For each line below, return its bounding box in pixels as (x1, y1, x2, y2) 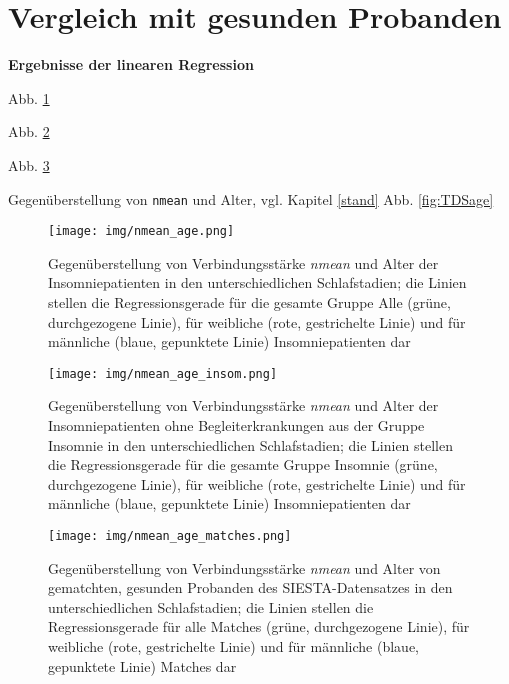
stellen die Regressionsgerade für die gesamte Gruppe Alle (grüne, (48, 292, 451, 312)
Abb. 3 (8, 154, 50, 175)
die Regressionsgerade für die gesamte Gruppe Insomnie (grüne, (48, 454, 438, 475)
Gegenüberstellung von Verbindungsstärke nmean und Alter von (48, 557, 441, 578)
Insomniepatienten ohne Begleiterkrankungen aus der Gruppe (48, 415, 425, 436)
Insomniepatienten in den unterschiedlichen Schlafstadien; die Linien (48, 272, 467, 293)
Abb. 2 (8, 121, 50, 142)
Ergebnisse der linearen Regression (8, 54, 254, 75)
